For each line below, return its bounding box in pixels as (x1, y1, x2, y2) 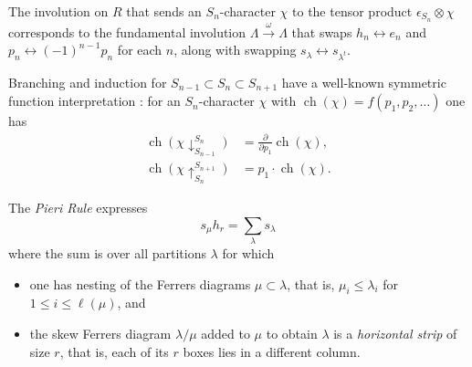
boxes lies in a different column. (183, 341, 361, 361)
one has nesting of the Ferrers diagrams (29, 274, 251, 293)
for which (222, 244, 275, 263)
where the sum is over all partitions (8, 244, 206, 263)
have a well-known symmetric (281, 73, 446, 91)
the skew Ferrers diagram (29, 324, 172, 343)
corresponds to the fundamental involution (8, 22, 246, 41)
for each (117, 40, 163, 59)
